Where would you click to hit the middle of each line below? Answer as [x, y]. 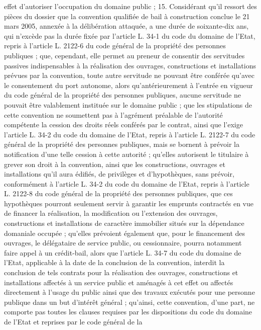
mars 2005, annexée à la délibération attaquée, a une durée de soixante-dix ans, [126, 26]
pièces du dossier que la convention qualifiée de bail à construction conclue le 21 [127, 16]
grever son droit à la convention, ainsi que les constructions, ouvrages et [115, 164]
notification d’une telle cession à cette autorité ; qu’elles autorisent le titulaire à [126, 154]
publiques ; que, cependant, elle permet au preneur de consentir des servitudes [124, 55]
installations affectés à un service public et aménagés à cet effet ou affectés [119, 282]
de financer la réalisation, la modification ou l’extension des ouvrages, [111, 213]
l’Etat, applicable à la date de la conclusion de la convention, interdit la [114, 262]
